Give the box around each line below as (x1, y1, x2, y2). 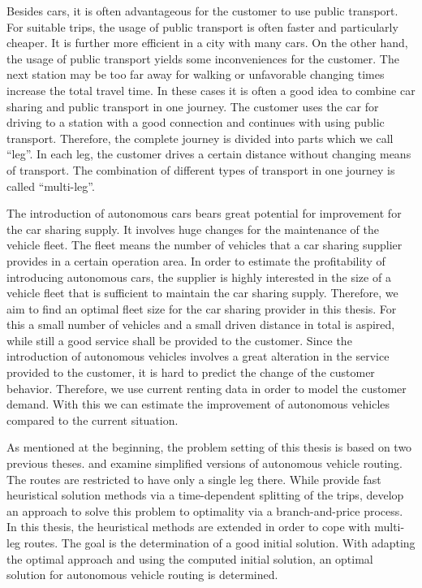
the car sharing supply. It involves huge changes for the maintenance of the (6, 220, 379, 237)
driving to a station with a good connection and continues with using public (6, 114, 385, 131)
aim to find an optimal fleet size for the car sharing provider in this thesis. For (6, 300, 397, 317)
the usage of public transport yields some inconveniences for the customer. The (6, 50, 399, 67)
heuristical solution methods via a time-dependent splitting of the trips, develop (6, 486, 404, 504)
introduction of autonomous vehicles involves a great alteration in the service (6, 348, 390, 365)
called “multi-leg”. (6, 177, 95, 194)
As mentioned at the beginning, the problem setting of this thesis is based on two (6, 439, 412, 456)
